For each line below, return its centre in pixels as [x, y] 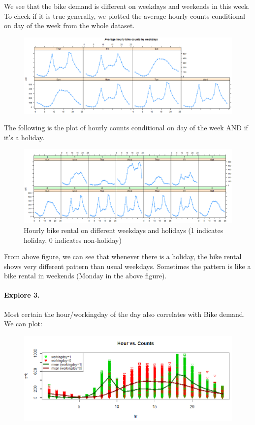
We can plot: [23, 324]
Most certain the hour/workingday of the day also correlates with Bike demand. [125, 314]
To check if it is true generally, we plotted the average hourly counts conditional [125, 16]
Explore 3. [22, 295]
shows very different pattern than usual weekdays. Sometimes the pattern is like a [127, 266]
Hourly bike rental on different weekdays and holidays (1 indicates [124, 230]
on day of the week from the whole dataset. [69, 25]
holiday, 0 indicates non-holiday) [73, 240]
